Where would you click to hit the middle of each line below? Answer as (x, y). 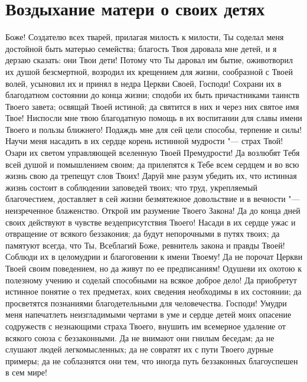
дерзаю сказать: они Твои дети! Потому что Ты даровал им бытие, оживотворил (149, 60)
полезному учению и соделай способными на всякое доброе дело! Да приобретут (151, 280)
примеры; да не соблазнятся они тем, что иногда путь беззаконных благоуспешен (152, 360)
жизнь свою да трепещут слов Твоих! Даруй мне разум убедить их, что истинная (151, 176)
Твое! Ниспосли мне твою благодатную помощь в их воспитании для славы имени (154, 118)
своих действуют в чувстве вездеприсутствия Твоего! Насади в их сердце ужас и (151, 222)
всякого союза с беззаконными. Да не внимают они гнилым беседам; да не (140, 337)
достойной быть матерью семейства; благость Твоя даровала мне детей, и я (141, 48)
